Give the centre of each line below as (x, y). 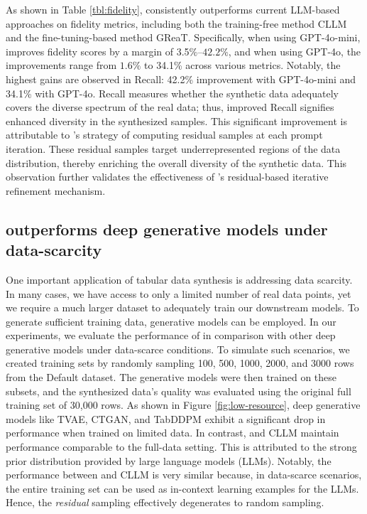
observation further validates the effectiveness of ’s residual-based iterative (167, 177)
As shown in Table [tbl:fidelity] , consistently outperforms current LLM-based (173, 9)
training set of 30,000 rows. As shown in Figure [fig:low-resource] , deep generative (183, 405)
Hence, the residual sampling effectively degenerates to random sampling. (165, 502)
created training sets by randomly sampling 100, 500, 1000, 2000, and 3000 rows (180, 363)
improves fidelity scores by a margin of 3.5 (98, 51)
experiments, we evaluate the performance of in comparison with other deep (171, 335)
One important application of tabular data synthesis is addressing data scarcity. (179, 279)
